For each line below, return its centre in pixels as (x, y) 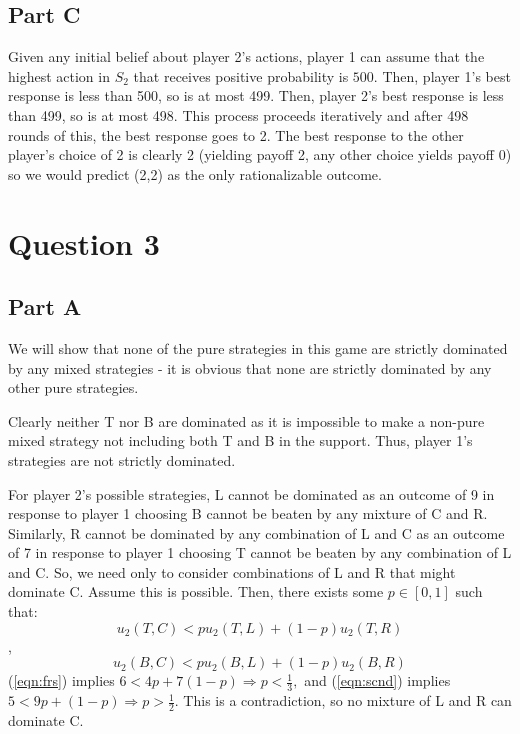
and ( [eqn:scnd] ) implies (377, 680)
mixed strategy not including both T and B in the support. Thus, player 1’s (240, 440)
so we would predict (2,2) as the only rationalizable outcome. (195, 173)
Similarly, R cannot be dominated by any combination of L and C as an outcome (256, 532)
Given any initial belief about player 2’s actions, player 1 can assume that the (246, 56)
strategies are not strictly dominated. (122, 459)
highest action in (59, 75)
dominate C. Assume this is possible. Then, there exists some (196, 591)
